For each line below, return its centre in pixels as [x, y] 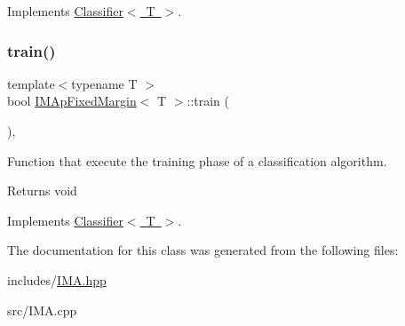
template [31, 83]
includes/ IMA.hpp [57, 279]
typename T [104, 83]
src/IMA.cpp [42, 310]
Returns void [42, 191]
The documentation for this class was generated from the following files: [203, 250]
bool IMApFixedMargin [72, 101]
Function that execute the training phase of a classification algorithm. [197, 160]
